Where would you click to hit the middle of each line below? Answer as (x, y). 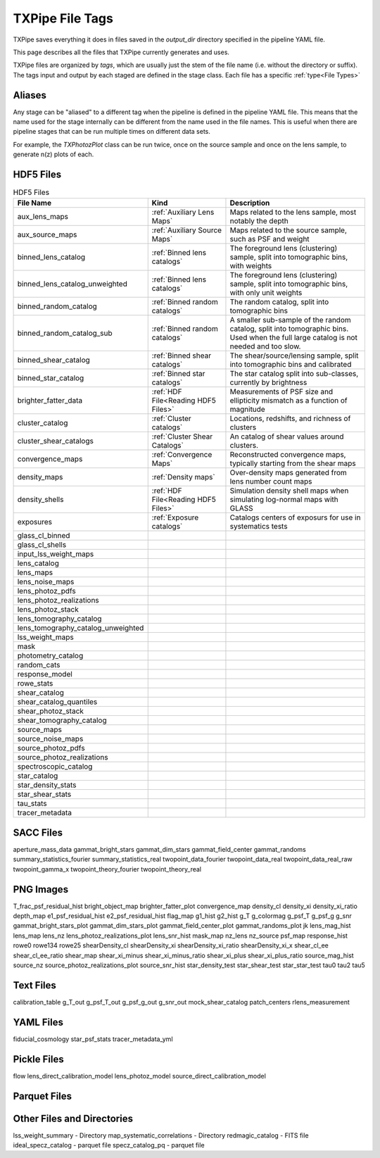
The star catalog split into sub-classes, (294, 374)
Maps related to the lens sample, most (293, 213)
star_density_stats (47, 785)
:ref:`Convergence (182, 455)
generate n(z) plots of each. (53, 154)
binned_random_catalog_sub (65, 333)
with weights (251, 266)
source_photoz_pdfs (51, 748)
